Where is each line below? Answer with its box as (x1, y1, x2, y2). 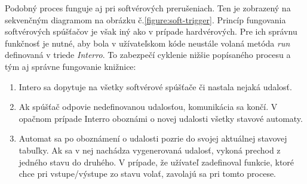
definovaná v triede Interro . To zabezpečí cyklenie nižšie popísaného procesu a (5, 48, 291, 61)
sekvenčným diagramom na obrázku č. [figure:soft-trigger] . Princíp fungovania (5, 13, 286, 26)
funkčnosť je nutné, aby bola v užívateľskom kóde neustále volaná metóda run (5, 36, 290, 49)
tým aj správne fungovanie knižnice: (5, 60, 136, 72)
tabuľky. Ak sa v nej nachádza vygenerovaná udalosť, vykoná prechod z (19, 143, 281, 156)
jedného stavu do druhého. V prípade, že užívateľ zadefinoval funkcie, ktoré (19, 155, 294, 168)
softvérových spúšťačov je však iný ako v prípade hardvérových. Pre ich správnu (5, 25, 297, 38)
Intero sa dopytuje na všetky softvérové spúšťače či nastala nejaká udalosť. (19, 80, 292, 93)
